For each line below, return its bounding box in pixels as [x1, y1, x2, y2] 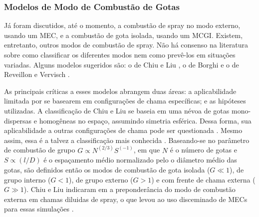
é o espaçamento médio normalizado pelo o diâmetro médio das [43, 154, 237, 165]
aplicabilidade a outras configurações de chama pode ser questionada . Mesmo [4, 125, 243, 135]
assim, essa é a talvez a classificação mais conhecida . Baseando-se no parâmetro [4, 134, 250, 145]
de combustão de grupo [4, 144, 75, 155]
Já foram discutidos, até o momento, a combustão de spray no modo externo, [4, 20, 241, 30]
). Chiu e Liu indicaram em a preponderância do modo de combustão [23, 184, 236, 194]
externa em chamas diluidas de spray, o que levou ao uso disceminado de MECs [4, 193, 248, 204]
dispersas [4, 115, 32, 125]
